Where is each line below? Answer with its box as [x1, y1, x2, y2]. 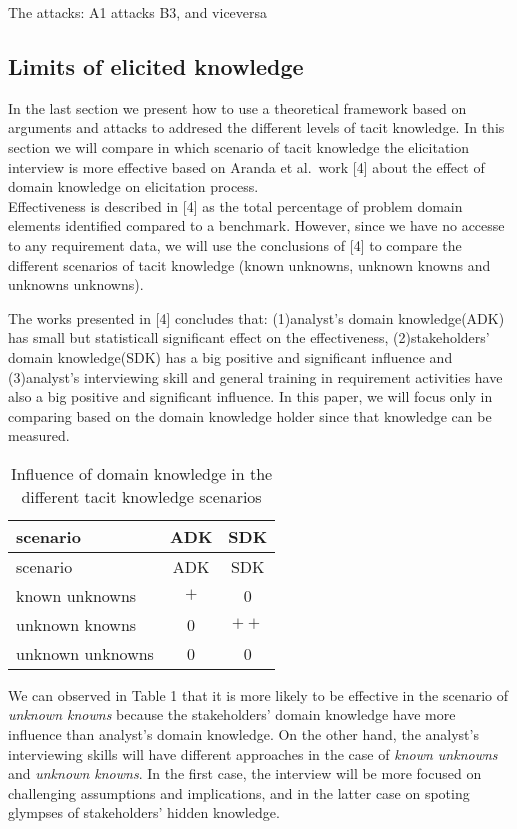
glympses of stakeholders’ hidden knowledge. [8, 802, 280, 823]
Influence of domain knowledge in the [10, 461, 273, 485]
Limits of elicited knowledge [8, 50, 304, 81]
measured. [8, 425, 70, 446]
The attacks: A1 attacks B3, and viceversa [8, 2, 268, 22]
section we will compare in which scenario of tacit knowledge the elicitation [8, 136, 470, 157]
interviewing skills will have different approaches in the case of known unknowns [8, 743, 498, 764]
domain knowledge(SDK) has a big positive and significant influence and [8, 346, 453, 367]
